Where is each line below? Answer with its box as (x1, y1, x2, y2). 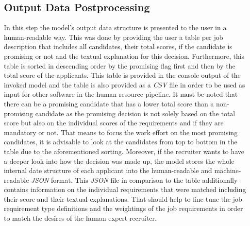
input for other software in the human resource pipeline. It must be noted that (4, 89, 238, 99)
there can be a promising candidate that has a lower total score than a (4, 98, 214, 108)
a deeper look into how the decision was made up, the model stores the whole (4, 156, 234, 166)
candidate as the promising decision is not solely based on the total (35, 108, 235, 118)
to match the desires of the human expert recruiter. (4, 213, 157, 223)
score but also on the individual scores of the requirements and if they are (4, 118, 224, 128)
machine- (214, 165, 241, 175)
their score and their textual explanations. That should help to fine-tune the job (4, 193, 242, 204)
